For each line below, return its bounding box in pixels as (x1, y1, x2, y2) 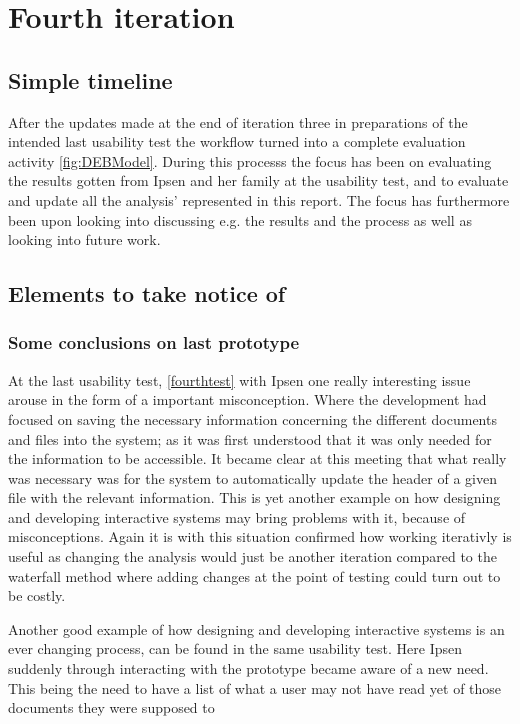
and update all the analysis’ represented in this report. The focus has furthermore (8, 189, 510, 210)
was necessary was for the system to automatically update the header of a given (8, 467, 497, 488)
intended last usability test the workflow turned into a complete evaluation (8, 131, 466, 152)
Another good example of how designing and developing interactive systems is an (8, 618, 505, 639)
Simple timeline (8, 64, 173, 95)
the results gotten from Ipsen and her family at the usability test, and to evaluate (8, 170, 509, 191)
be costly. (8, 585, 66, 606)
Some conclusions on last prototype (8, 330, 300, 355)
